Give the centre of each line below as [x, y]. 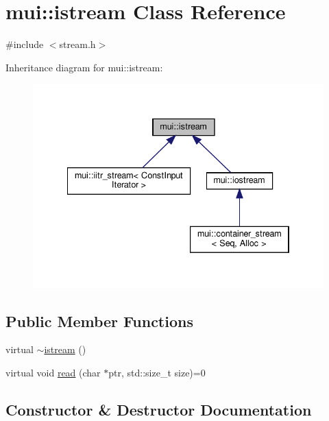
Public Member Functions [99, 321]
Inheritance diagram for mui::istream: [84, 67]
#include [25, 44]
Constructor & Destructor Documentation [159, 409]
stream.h [77, 44]
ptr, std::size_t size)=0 [157, 372]
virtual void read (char [53, 372]
